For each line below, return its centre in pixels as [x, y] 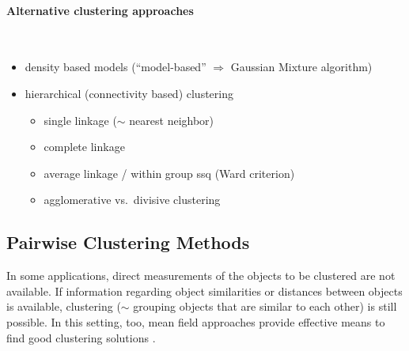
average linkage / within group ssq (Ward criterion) [169, 173]
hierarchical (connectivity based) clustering [129, 93]
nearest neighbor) [172, 120]
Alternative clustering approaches [100, 10]
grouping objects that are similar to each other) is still [265, 306]
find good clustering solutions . [81, 337]
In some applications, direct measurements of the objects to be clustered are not [201, 276]
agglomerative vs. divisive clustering [132, 200]
